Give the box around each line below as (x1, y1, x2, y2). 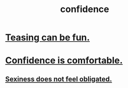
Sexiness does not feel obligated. (5, 74, 112, 83)
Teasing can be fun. (5, 32, 90, 43)
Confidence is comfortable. (5, 55, 123, 66)
